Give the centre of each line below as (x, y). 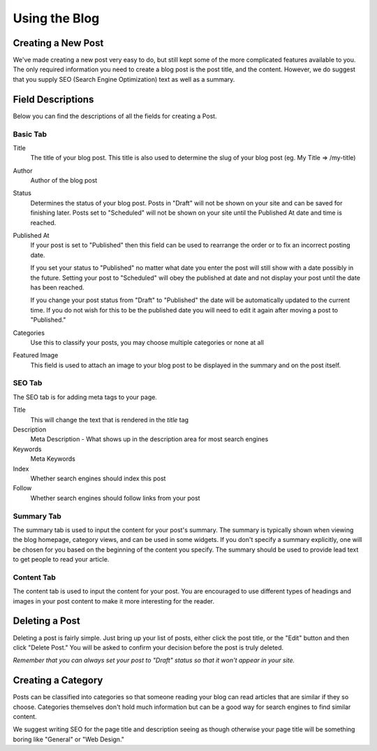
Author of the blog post (64, 180)
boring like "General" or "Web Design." (69, 739)
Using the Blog (56, 18)
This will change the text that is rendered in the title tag (109, 420)
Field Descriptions (53, 99)
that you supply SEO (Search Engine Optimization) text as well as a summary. (124, 79)
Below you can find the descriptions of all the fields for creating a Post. (115, 116)
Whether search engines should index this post (98, 478)
